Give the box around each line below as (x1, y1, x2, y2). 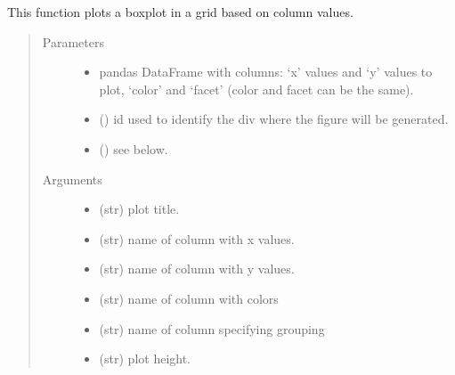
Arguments (42, 169, 102, 188)
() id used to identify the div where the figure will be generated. (99, 110, 449, 128)
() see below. (99, 139, 168, 158)
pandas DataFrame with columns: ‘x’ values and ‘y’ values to (99, 62, 433, 81)
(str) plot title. (99, 200, 180, 218)
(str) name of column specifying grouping (99, 319, 325, 338)
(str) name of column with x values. (99, 229, 295, 248)
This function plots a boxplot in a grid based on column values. (7, 3, 353, 20)
